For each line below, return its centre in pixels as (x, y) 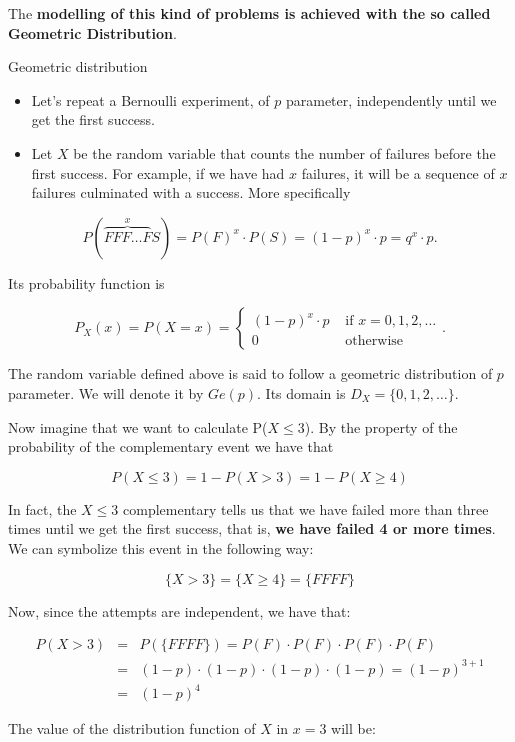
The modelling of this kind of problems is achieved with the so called (249, 13)
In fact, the (42, 508)
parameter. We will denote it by (106, 392)
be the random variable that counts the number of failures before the (284, 152)
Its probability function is (86, 282)
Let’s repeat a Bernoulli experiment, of (150, 99)
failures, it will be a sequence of (398, 172)
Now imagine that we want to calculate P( (138, 426)
